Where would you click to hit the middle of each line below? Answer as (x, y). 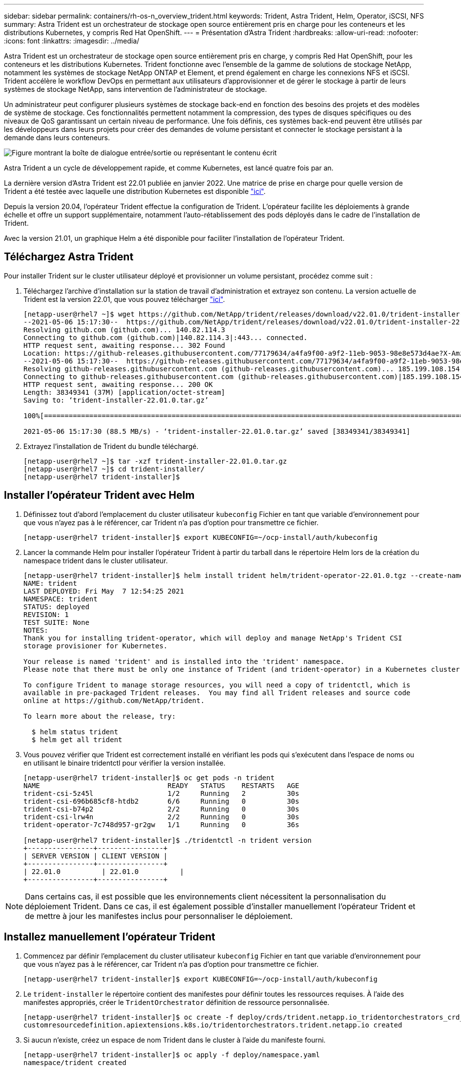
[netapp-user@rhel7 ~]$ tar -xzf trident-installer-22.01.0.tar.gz (155, 461)
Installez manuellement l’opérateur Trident (110, 937)
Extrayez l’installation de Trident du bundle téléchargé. (111, 446)
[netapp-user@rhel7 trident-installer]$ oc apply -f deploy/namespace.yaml (172, 1055)
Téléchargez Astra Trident (69, 257)
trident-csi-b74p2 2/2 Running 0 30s (161, 809)
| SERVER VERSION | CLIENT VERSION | (96, 856)
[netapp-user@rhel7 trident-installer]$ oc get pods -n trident (149, 778)
